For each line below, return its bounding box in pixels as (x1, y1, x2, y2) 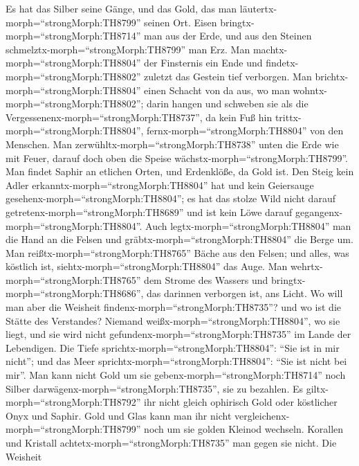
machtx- (252, 42, 288, 56)
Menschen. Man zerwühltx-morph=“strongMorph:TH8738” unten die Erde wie (6, 136, 339, 151)
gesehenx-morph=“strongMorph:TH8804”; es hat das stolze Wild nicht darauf (6, 191, 335, 206)
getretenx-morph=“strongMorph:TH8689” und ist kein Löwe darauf (6, 204, 293, 219)
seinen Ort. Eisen (144, 15, 217, 29)
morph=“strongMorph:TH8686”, (6, 286, 144, 301)
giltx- (306, 381, 329, 395)
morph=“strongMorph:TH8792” (6, 395, 141, 409)
